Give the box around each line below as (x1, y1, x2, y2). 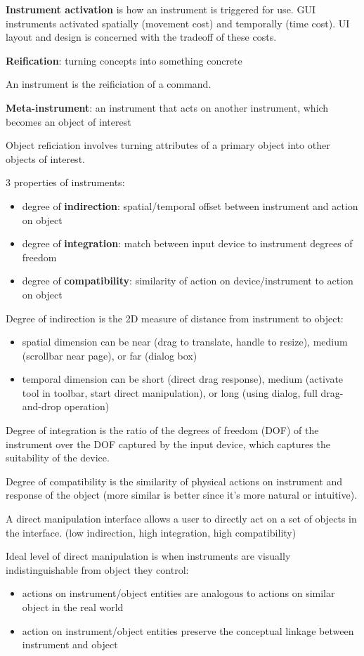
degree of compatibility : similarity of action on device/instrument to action (22, 273, 353, 288)
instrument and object (22, 637, 118, 652)
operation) (64, 399, 110, 414)
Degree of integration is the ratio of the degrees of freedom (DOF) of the (6, 423, 319, 438)
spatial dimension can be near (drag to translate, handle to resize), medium (22, 334, 348, 349)
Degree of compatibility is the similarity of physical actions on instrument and (6, 473, 343, 488)
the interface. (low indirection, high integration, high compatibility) (6, 525, 297, 539)
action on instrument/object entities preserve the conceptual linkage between (22, 623, 354, 638)
